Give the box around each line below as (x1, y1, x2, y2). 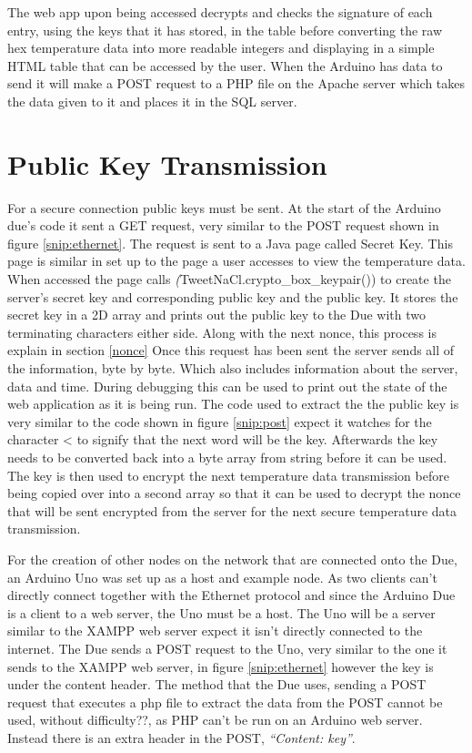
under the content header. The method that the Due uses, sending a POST (7, 675, 427, 694)
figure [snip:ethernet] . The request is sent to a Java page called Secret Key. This (7, 233, 453, 252)
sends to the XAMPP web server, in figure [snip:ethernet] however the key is (7, 656, 434, 676)
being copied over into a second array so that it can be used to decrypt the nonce (7, 483, 461, 503)
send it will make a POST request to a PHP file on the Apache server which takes (7, 74, 466, 93)
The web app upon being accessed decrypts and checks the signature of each (7, 3, 433, 21)
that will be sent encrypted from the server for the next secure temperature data (7, 501, 457, 520)
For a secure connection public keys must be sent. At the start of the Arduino (7, 198, 441, 217)
